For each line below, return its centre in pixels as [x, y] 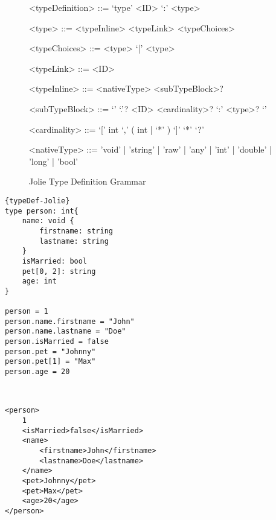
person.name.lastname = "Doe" [66, 331]
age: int [39, 281]
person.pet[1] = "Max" [50, 362]
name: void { [48, 221]
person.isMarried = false [57, 342]
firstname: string [76, 231]
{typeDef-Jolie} [37, 201]
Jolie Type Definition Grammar [88, 181]
